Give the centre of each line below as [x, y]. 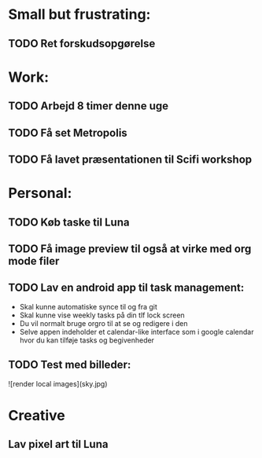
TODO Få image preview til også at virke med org [130, 249]
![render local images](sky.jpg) [58, 383]
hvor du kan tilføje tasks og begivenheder [87, 340]
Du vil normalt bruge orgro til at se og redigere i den [103, 323]
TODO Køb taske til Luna [69, 222]
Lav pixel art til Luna [58, 444]
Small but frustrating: [79, 15]
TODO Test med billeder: [70, 365]
